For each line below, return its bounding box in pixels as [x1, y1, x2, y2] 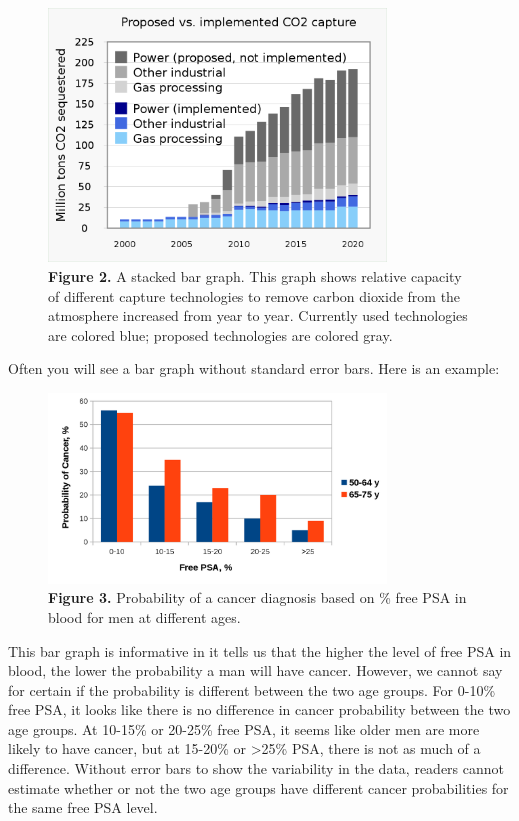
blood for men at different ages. [48, 606, 241, 627]
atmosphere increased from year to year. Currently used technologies [48, 305, 468, 326]
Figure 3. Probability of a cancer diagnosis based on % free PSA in [48, 587, 467, 608]
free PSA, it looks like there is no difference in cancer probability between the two [8, 699, 511, 720]
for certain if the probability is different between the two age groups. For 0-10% [8, 679, 496, 700]
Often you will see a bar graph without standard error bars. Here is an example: [8, 358, 500, 379]
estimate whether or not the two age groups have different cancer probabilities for [8, 777, 509, 798]
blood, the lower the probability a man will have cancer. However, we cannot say [8, 660, 503, 681]
